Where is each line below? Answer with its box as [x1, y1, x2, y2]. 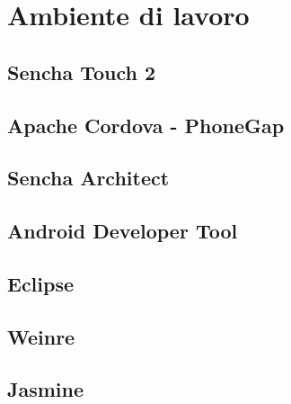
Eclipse [7, 269, 75, 297]
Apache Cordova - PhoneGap [7, 111, 285, 139]
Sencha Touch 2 [7, 58, 156, 85]
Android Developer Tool [7, 217, 238, 245]
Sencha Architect [7, 164, 170, 192]
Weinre [7, 322, 75, 350]
